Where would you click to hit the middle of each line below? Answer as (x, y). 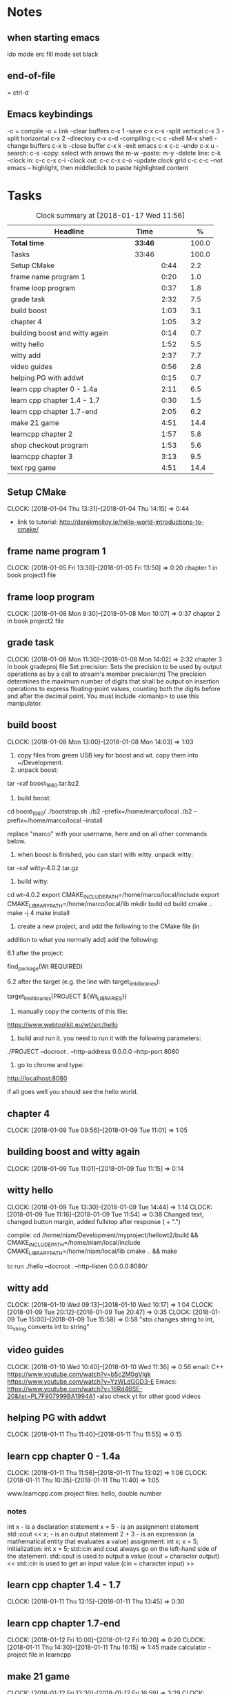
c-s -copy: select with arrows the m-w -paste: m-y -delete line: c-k (125, 153)
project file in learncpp (39, 1655)
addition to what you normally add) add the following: (83, 939)
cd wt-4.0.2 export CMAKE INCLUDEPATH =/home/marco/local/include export (113, 896)
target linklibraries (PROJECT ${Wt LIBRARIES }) (67, 997)
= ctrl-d (18, 92)
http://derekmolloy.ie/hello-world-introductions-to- (131, 522)
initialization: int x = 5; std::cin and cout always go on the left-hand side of (112, 1548)
